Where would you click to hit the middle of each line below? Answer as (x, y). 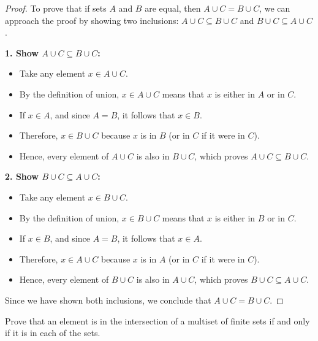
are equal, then (173, 8)
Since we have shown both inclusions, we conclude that (108, 300)
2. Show (22, 176)
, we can (275, 8)
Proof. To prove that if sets (56, 8)
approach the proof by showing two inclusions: (92, 20)
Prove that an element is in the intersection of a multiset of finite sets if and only (157, 320)
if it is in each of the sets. (53, 333)
